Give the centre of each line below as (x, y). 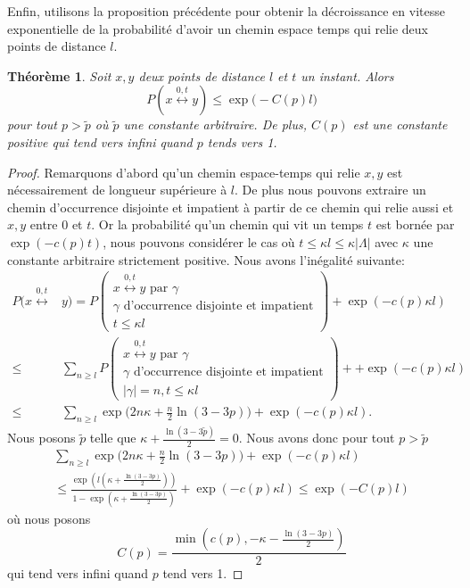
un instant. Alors (347, 75)
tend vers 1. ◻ (203, 573)
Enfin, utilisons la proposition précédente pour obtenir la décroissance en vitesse (226, 11)
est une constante (400, 124)
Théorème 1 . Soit (59, 75)
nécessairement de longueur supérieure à (117, 190)
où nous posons (49, 518)
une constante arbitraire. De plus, (215, 124)
